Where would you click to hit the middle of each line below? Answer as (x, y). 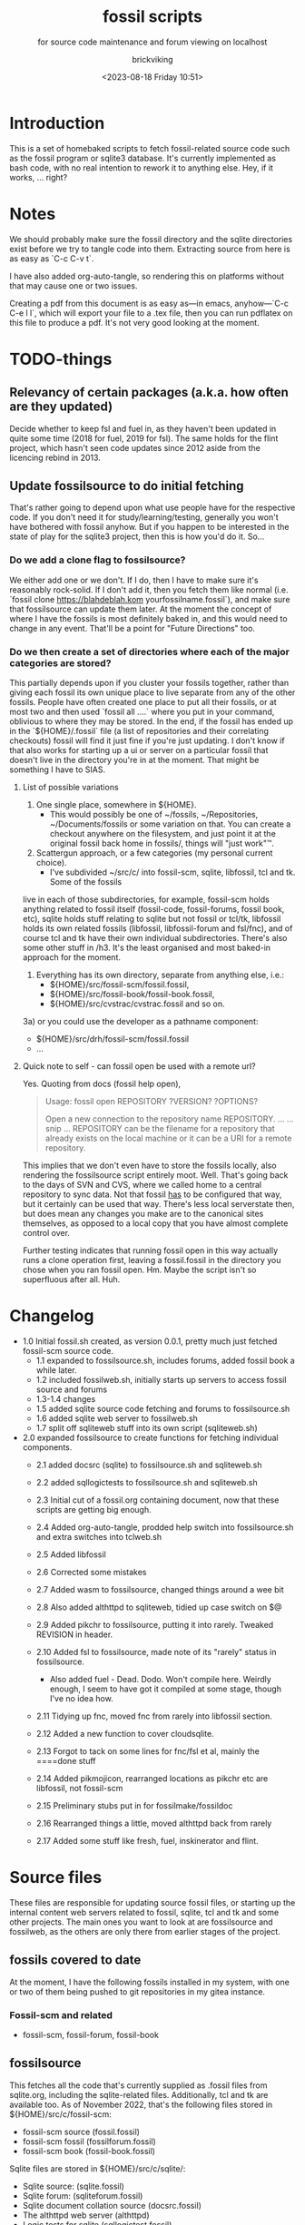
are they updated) (61, 407)
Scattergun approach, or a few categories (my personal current (154, 853)
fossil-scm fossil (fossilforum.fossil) (89, 2141)
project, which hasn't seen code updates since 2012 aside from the (135, 447)
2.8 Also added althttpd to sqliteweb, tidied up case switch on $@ (159, 1607)
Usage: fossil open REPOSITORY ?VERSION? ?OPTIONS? (152, 1102)
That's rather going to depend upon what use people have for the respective (152, 508)
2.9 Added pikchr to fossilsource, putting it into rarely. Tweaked (155, 1624)
